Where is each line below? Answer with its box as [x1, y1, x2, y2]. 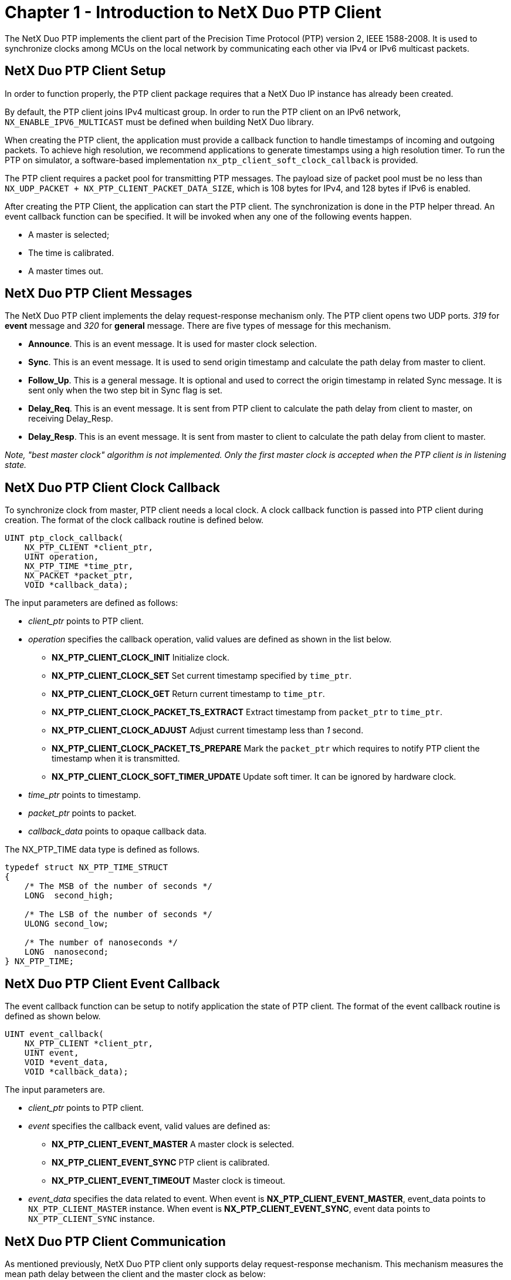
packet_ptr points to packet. [28, 808, 137, 818]
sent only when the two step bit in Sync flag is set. [28, 385, 223, 396]
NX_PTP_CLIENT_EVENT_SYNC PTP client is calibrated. [52, 1157, 270, 1168]
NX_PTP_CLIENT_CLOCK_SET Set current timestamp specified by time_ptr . [52, 671, 352, 681]
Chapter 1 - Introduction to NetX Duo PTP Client [5, 2, 381, 22]
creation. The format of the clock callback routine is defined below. [5, 515, 264, 526]
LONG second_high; [24, 891, 114, 901]
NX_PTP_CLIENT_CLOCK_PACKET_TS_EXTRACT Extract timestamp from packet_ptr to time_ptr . [52, 707, 442, 718]
